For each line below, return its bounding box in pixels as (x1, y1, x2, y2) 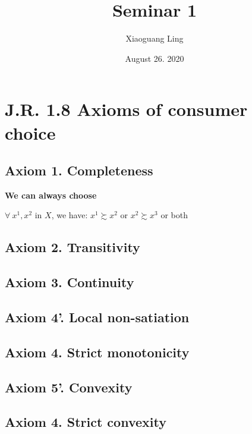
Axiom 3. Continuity (5, 273, 134, 291)
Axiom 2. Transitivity (5, 238, 140, 256)
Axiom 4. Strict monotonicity (5, 342, 190, 361)
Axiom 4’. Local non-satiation (5, 308, 190, 326)
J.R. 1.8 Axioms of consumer (5, 97, 248, 121)
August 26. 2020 (125, 52, 184, 64)
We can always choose (5, 188, 97, 201)
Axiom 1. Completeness (5, 161, 153, 180)
